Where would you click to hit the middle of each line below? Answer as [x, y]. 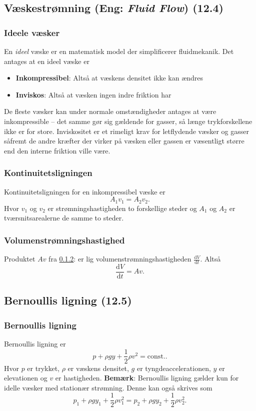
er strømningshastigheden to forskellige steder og [122, 208]
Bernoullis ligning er [35, 343]
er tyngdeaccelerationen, [174, 368]
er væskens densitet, [98, 368]
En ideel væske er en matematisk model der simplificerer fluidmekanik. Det [119, 51]
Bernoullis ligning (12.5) [68, 300]
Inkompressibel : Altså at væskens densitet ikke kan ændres [109, 78]
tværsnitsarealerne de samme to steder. [64, 218]
